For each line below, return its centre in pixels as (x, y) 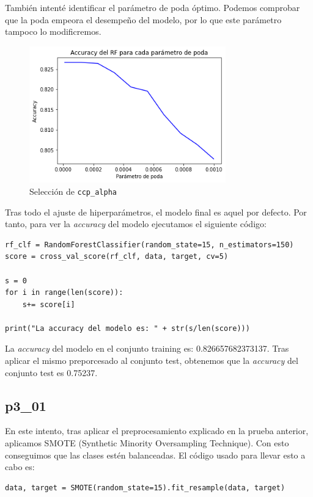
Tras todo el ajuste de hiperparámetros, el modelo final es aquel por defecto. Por (156, 212)
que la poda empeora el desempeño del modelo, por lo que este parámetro (143, 19)
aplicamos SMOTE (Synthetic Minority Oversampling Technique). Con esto (147, 443)
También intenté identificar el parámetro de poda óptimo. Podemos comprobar (153, 7)
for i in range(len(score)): (64, 293)
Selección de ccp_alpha (73, 191)
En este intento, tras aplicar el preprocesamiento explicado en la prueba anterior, (157, 431)
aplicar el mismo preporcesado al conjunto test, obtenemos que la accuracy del (152, 361)
